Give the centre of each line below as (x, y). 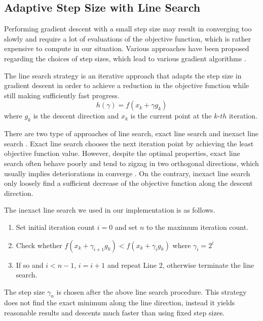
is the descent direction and (76, 116)
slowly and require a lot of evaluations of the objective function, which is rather (128, 38)
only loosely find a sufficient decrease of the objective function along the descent (128, 183)
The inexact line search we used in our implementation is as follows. (110, 210)
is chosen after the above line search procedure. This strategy (152, 291)
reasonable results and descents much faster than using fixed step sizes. (115, 313)
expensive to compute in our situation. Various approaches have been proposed (127, 48)
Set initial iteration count (55, 227)
